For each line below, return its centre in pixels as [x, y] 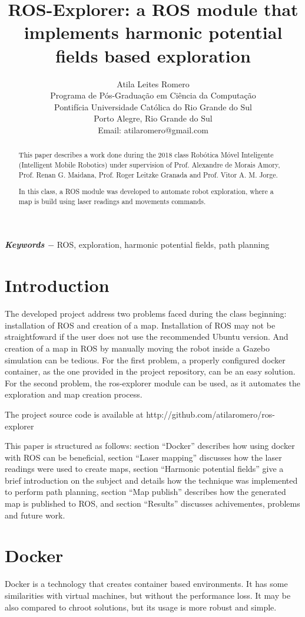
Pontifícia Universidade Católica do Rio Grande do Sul [153, 106]
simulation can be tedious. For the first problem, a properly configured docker [145, 360]
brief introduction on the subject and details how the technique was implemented [151, 480]
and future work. [35, 515]
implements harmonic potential [153, 32]
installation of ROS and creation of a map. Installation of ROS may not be [140, 325]
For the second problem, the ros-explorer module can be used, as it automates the [153, 383]
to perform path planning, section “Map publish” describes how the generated [145, 492]
